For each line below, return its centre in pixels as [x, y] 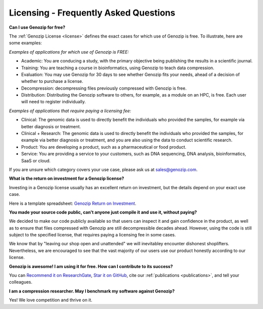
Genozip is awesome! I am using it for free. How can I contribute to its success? [91, 266]
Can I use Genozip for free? [37, 27]
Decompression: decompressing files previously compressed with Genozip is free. [104, 88]
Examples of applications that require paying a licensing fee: [70, 111]
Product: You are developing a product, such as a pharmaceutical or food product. [104, 147]
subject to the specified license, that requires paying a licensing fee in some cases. [93, 235]
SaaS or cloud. [36, 160]
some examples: [26, 43]
